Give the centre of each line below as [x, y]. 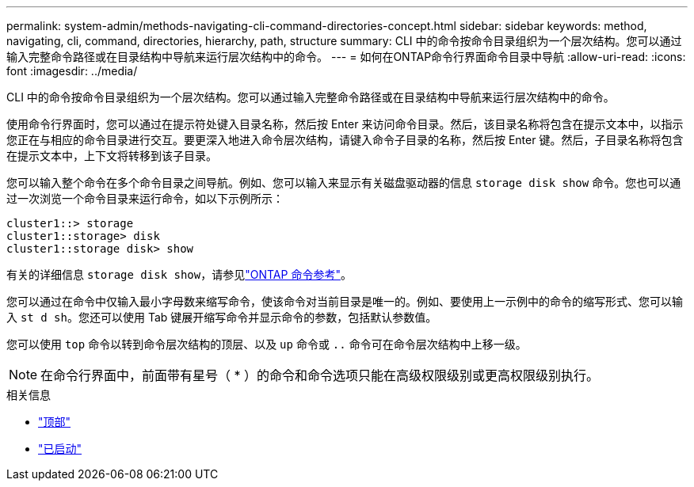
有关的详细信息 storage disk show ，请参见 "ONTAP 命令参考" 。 [179, 274]
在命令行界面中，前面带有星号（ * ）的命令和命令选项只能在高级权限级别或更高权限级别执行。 [320, 375]
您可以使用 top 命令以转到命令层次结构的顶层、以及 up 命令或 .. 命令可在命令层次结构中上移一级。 [267, 344]
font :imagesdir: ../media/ [72, 71]
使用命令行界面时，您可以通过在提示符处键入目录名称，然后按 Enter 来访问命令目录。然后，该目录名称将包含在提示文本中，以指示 [345, 124]
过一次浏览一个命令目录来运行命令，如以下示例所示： [145, 198]
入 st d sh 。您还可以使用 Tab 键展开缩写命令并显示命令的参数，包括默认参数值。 [222, 317]
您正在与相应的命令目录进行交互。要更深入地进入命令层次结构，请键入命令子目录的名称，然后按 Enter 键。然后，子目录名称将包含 [345, 140]
